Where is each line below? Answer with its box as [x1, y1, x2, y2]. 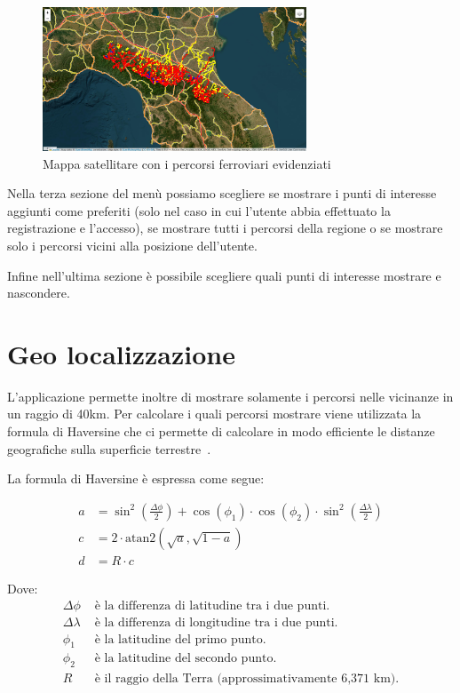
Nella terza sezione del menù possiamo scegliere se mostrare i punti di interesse [7, 184, 437, 203]
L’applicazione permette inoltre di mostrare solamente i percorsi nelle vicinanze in [7, 386, 454, 405]
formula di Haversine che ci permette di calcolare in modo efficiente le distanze [7, 422, 435, 441]
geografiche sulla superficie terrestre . [7, 439, 211, 458]
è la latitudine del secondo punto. [94, 652, 277, 665]
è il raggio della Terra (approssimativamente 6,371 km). [94, 673, 400, 686]
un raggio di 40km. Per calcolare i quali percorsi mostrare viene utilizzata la [7, 404, 422, 423]
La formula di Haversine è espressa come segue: [7, 469, 265, 488]
